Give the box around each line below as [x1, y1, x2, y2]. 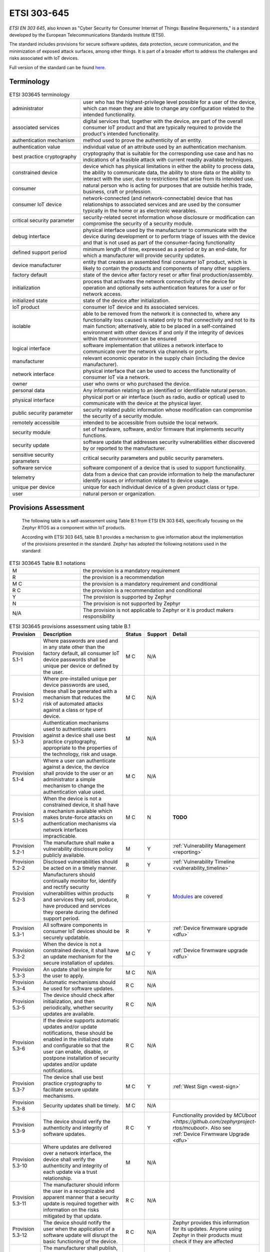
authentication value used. [43, 788, 105, 795]
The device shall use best [43, 1073, 103, 1080]
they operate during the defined [43, 908, 118, 915]
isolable [12, 323, 31, 330]
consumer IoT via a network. [82, 374, 150, 381]
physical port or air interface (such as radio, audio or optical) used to [82, 393, 245, 400]
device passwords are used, [43, 681, 109, 688]
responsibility [82, 613, 115, 620]
